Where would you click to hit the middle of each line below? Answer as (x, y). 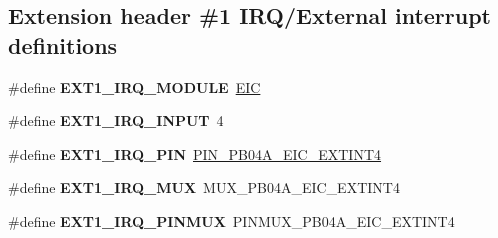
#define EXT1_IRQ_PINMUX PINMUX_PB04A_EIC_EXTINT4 (231, 220)
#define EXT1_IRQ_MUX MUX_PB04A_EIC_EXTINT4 (204, 187)
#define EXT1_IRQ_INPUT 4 (116, 120)
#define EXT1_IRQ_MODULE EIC (134, 86)
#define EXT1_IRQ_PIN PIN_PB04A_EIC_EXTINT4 (195, 153)
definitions (63, 44)
